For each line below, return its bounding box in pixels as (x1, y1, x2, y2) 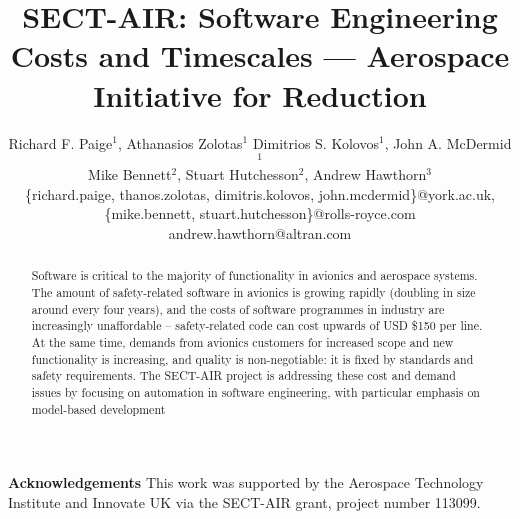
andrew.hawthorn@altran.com (168, 222, 352, 243)
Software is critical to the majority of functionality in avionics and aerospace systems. (31, 267, 478, 284)
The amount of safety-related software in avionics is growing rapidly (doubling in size (31, 284, 476, 300)
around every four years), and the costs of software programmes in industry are (31, 300, 445, 317)
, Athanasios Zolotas (117, 132, 243, 153)
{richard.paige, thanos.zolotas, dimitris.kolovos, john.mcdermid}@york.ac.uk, (25, 183, 495, 204)
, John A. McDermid (384, 132, 512, 153)
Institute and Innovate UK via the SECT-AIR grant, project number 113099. (8, 491, 481, 512)
